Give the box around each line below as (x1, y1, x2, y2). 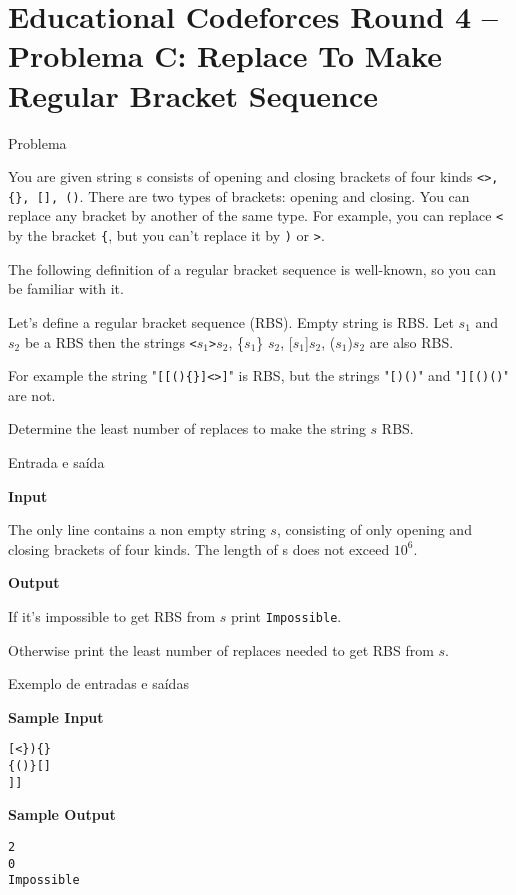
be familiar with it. (8, 278, 124, 299)
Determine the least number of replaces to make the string (8, 418, 366, 439)
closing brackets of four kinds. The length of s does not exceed (8, 538, 390, 559)
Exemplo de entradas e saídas (8, 673, 189, 694)
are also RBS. (369, 331, 454, 352)
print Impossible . (231, 605, 342, 626)
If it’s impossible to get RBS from (8, 605, 216, 626)
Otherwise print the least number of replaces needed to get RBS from (8, 639, 434, 660)
